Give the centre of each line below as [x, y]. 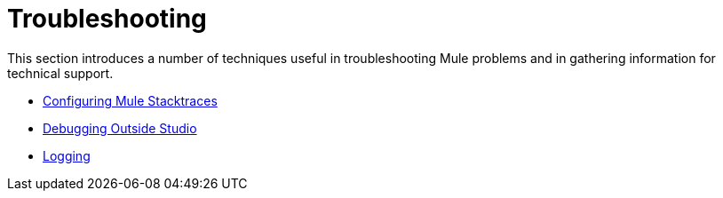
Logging [67, 155]
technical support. [60, 73]
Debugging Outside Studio [120, 128]
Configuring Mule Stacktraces [130, 100]
